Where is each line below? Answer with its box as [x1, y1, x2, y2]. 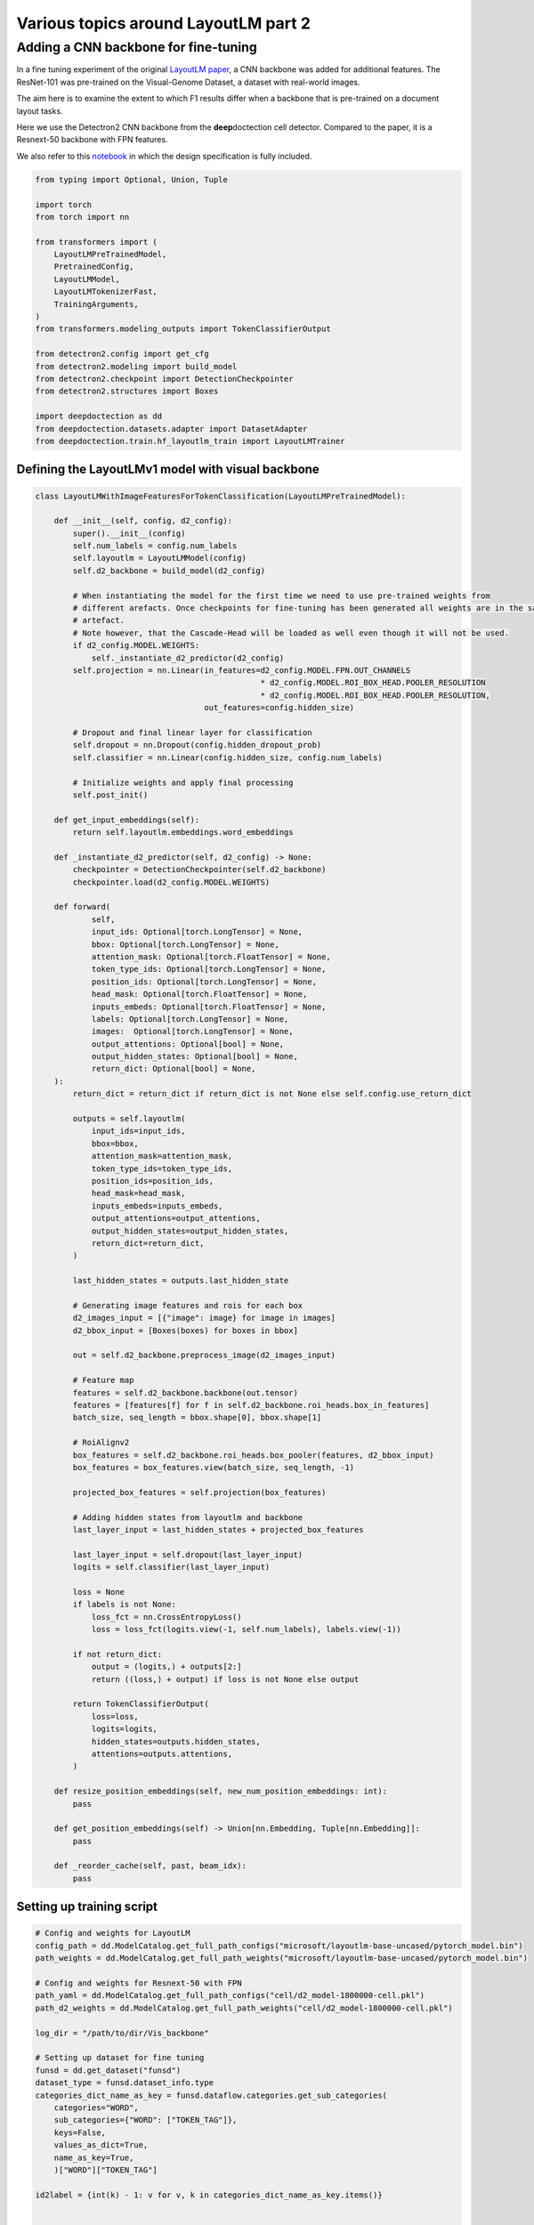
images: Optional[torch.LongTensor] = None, [91, 1026, 294, 1037]
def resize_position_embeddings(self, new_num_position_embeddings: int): [53, 1786, 387, 1797]
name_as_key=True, [53, 2152, 134, 2163]
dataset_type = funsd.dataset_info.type [35, 2078, 214, 2088]
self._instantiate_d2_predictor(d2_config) [91, 652, 285, 663]
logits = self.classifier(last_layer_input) [72, 1562, 271, 1573]
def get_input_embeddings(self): [53, 814, 200, 825]
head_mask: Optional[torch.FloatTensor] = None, [91, 989, 308, 999]
